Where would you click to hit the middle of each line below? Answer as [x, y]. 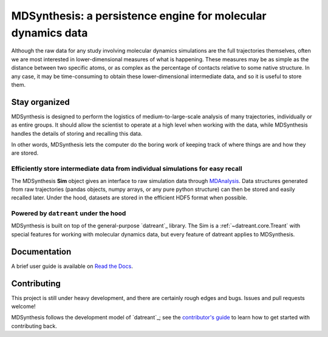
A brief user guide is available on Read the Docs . [72, 266]
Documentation [41, 252]
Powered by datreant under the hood [69, 213]
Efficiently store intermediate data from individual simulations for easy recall [127, 168]
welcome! [23, 307]
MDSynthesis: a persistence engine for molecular [139, 16]
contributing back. [34, 326]
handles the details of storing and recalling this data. [77, 133]
